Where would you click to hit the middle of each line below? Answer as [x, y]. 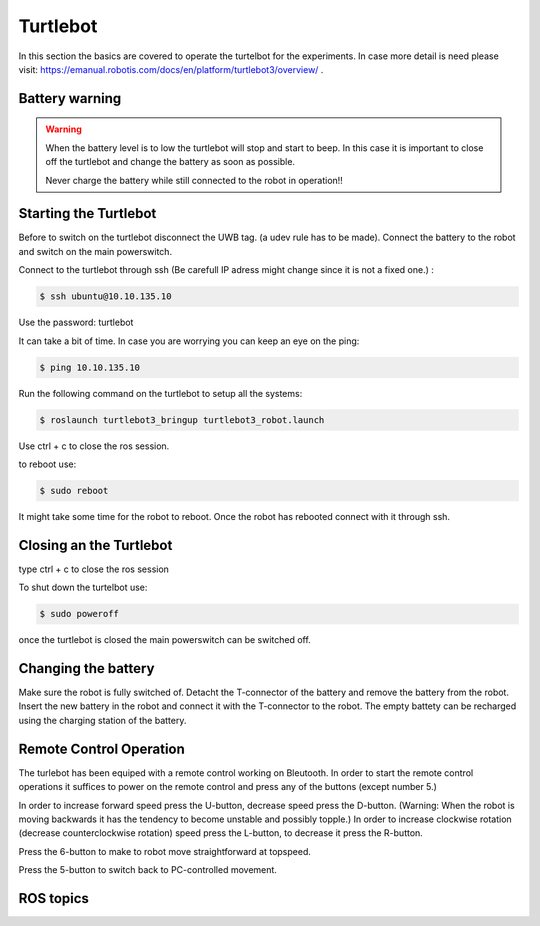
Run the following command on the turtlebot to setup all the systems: [160, 393]
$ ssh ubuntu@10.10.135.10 [105, 296]
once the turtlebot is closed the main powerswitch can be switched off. [165, 640]
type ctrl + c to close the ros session [94, 569]
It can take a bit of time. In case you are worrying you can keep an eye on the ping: [189, 341]
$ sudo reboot [74, 490]
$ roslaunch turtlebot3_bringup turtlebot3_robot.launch [182, 419]
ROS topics [54, 898]
